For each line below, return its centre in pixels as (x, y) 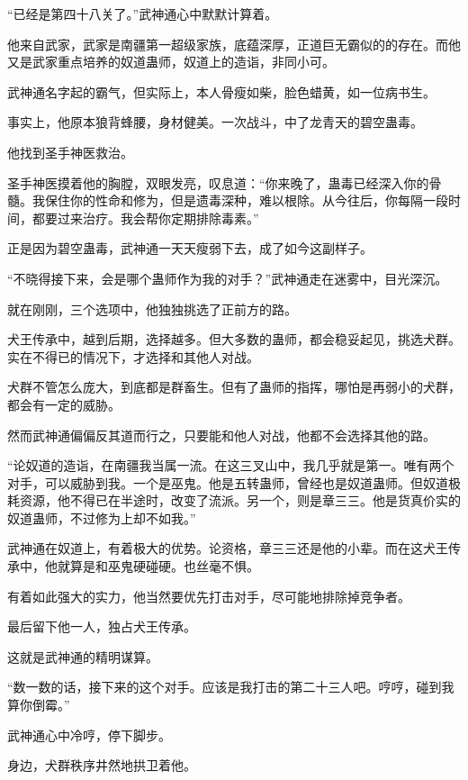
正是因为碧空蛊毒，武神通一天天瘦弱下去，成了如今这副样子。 (190, 248)
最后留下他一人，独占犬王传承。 (102, 626)
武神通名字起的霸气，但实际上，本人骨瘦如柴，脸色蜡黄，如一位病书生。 (221, 91)
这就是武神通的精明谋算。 (83, 656)
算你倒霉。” (39, 705)
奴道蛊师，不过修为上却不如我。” (102, 517)
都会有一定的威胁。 (64, 404)
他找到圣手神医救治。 (70, 152)
